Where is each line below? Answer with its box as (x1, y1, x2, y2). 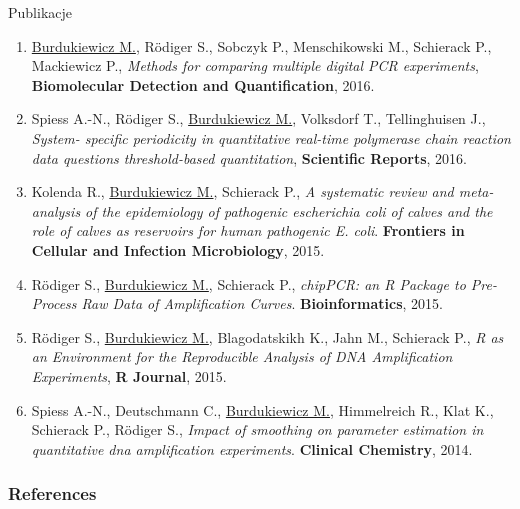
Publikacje (8, 2, 72, 22)
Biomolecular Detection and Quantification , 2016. (31, 74, 375, 95)
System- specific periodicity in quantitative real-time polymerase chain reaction (31, 127, 511, 148)
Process (31, 293, 77, 314)
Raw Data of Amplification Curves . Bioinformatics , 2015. (81, 293, 443, 314)
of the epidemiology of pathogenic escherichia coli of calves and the (85, 200, 493, 221)
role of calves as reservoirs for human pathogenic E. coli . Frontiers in (31, 220, 465, 241)
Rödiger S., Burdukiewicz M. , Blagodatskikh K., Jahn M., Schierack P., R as (31, 326, 504, 347)
